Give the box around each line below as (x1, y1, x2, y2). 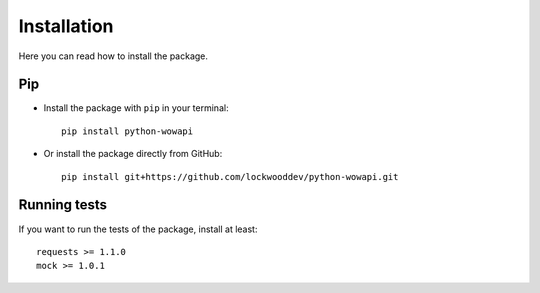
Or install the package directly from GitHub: (43, 148, 223, 160)
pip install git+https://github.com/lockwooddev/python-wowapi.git (61, 171, 399, 182)
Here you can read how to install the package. (18, 50, 209, 62)
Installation (18, 15, 114, 37)
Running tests (18, 196, 108, 214)
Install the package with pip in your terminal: (43, 102, 229, 114)
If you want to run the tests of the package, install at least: (18, 223, 258, 235)
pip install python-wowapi (61, 125, 194, 137)
